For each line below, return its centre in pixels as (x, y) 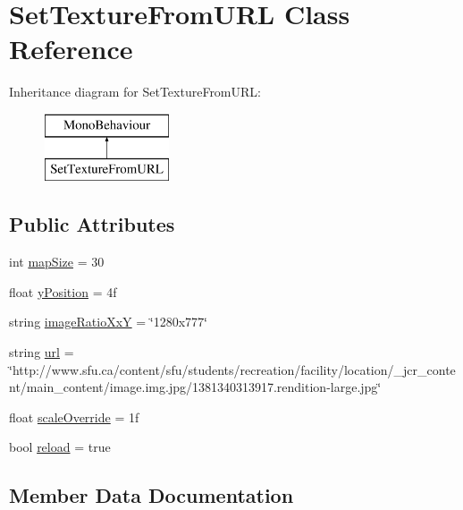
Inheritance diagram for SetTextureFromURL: (135, 92)
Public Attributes (92, 224)
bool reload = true (60, 447)
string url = (42, 352)
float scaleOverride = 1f (74, 416)
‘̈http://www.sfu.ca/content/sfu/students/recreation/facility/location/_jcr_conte (232, 369)
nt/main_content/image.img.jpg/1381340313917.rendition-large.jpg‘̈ (195, 387)
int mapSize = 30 (57, 262)
